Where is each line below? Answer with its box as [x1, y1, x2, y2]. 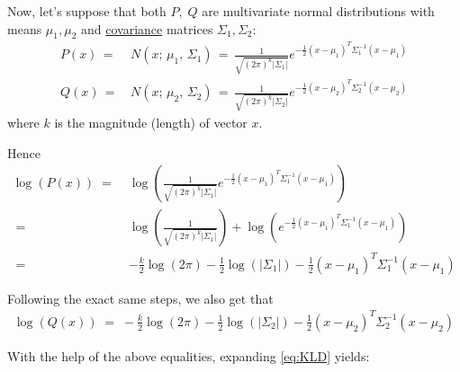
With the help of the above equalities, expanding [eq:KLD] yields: [7, 346, 370, 365]
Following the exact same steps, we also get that [7, 288, 274, 307]
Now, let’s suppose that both [7, 2, 167, 20]
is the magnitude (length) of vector [54, 112, 248, 131]
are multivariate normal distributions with [202, 2, 435, 20]
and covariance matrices [81, 19, 213, 38]
